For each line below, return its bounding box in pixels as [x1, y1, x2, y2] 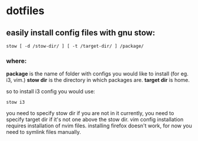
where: [6, 57, 27, 65]
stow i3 [6, 99, 25, 106]
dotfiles [6, 4, 45, 18]
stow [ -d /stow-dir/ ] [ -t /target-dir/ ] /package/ [6, 43, 144, 49]
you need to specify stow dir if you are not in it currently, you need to [6, 110, 174, 117]
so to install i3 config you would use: [6, 88, 96, 95]
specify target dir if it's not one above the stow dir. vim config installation [6, 116, 184, 123]
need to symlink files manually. [6, 129, 82, 136]
